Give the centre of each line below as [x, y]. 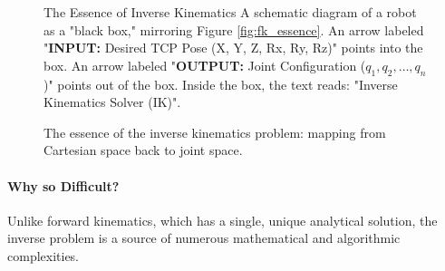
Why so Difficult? [63, 185]
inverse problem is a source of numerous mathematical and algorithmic [204, 238]
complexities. [44, 255]
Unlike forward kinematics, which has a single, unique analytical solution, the [222, 220]
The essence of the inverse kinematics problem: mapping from [215, 132]
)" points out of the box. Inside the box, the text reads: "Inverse [221, 84]
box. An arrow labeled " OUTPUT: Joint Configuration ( [205, 65]
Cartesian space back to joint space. [143, 150]
